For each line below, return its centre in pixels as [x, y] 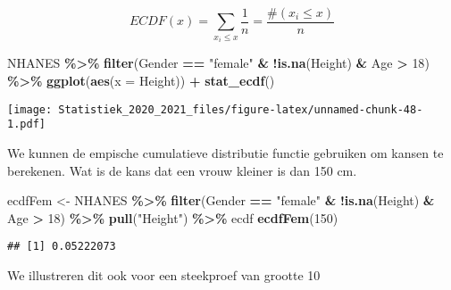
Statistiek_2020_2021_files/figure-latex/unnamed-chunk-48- [241, 109]
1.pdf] [26, 124]
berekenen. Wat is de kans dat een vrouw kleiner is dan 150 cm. [182, 170]
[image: [30, 109]
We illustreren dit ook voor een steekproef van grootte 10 [164, 274]
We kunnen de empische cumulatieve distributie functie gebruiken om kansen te [225, 152]
